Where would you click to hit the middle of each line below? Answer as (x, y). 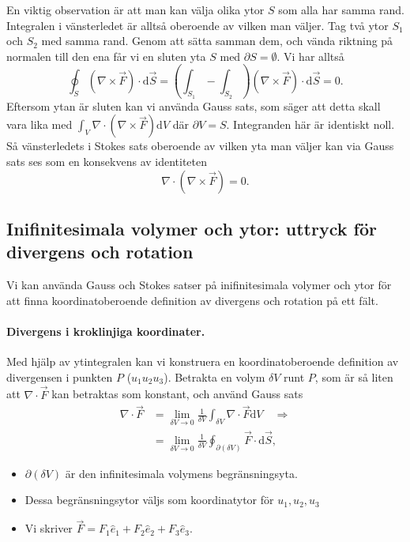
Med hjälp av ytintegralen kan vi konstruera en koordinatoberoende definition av (203, 361)
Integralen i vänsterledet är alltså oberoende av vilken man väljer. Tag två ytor (197, 25)
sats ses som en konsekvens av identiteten (107, 162)
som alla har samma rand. (341, 9)
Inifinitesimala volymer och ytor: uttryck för (192, 229)
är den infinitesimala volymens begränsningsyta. (181, 473)
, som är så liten (354, 376)
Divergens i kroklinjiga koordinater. (106, 331)
